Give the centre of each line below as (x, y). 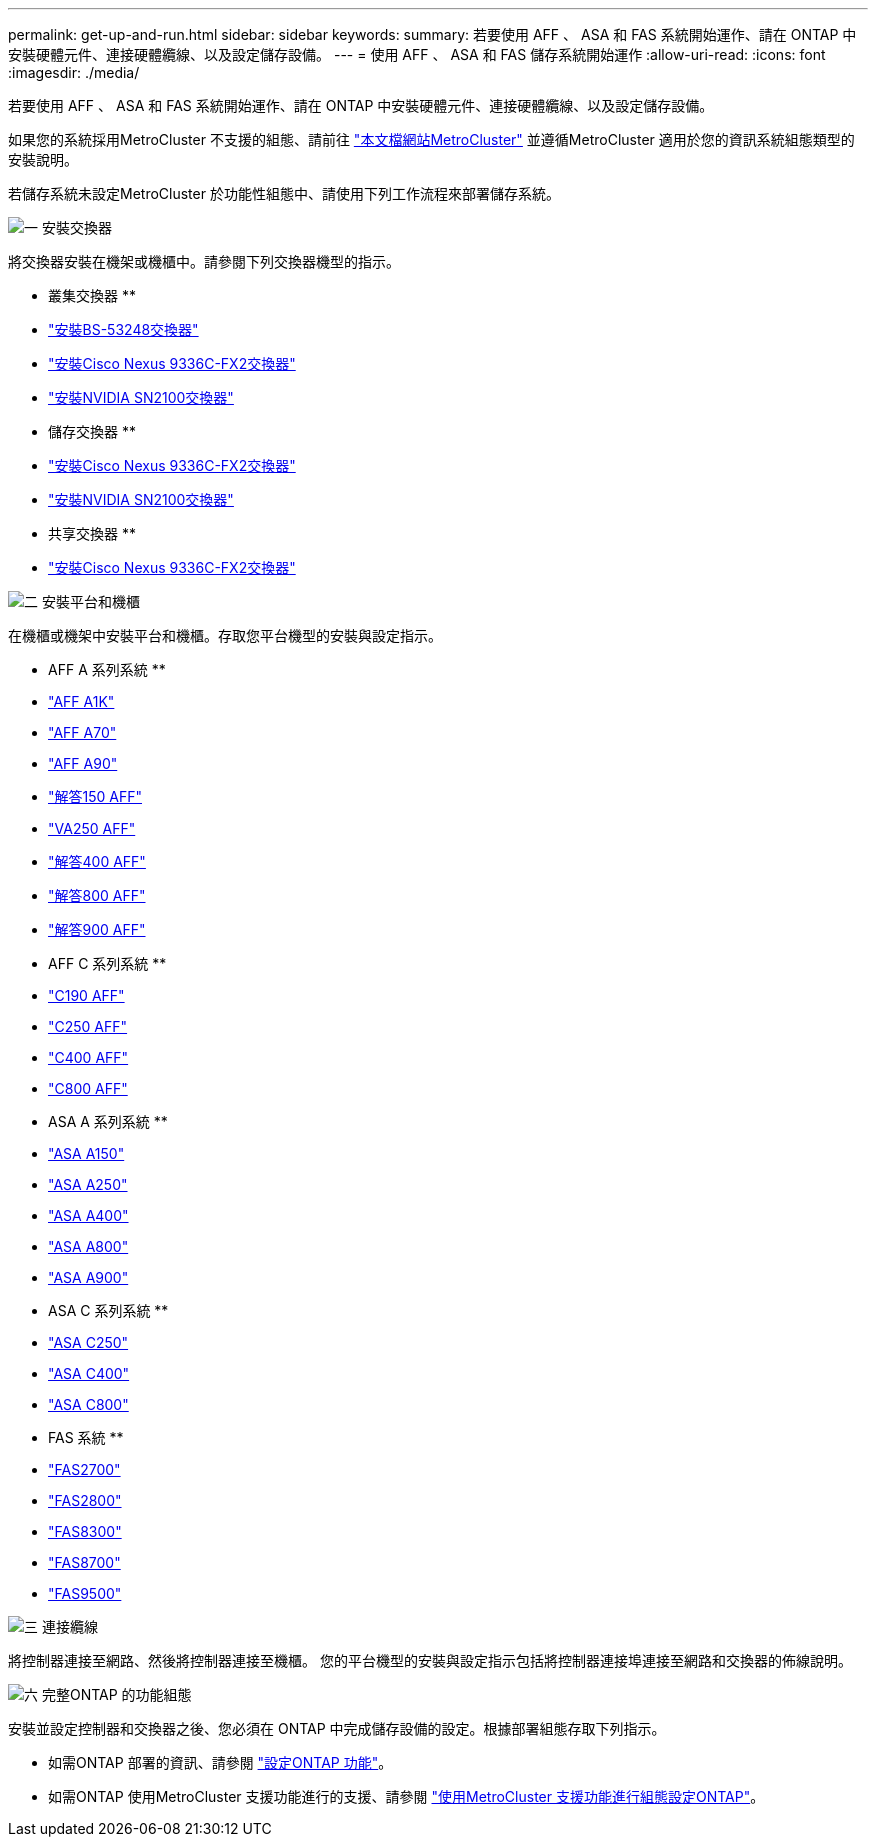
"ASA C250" (88, 1342)
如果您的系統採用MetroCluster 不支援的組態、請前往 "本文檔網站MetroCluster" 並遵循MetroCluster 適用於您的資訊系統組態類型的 (431, 139)
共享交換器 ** (92, 533)
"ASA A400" (88, 1215)
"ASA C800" (88, 1404)
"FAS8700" (84, 1562)
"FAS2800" (85, 1500)
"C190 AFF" (86, 995)
